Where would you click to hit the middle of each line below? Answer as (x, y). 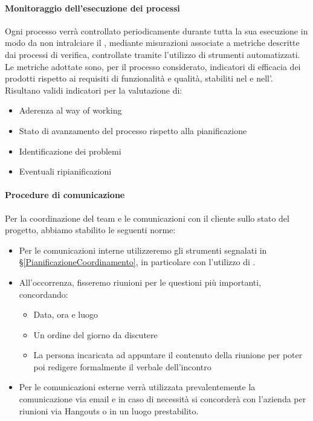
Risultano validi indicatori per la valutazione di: (94, 90)
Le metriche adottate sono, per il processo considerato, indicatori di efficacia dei (153, 66)
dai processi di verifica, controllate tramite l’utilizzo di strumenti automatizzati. (153, 54)
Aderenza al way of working (70, 110)
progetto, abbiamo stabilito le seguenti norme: (90, 230)
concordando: (44, 294)
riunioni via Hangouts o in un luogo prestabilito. (109, 410)
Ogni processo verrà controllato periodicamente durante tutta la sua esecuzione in (156, 31)
